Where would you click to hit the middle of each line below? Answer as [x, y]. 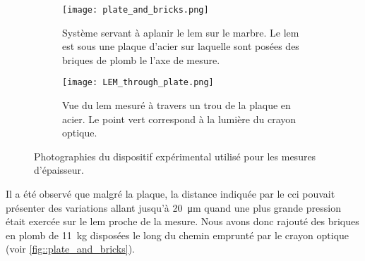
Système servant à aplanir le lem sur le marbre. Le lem [181, 32]
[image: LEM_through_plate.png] [138, 83]
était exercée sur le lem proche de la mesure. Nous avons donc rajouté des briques [182, 221]
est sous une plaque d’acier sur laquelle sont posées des [181, 46]
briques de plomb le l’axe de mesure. [141, 59]
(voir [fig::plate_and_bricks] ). [70, 249]
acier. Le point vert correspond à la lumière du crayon [179, 119]
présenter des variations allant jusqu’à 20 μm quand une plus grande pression [173, 207]
